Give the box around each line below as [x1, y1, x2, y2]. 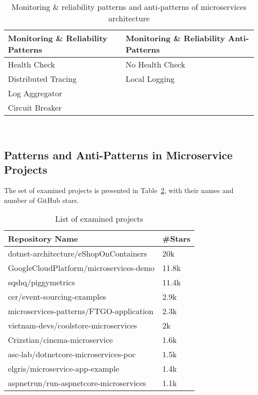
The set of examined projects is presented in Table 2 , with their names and [4, 185, 234, 196]
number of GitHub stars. [4, 195, 79, 205]
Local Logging [126, 73, 175, 84]
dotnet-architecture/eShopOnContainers [8, 248, 147, 260]
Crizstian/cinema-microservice [8, 334, 113, 346]
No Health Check [126, 59, 186, 70]
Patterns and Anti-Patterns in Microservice [4, 147, 233, 162]
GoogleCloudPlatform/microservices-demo [8, 262, 155, 274]
